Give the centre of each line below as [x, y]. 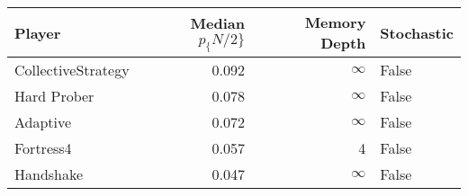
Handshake [49, 174]
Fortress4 [43, 148]
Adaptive [43, 122]
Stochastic [417, 32]
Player [38, 32]
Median [217, 22]
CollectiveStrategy [72, 70]
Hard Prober [54, 96]
